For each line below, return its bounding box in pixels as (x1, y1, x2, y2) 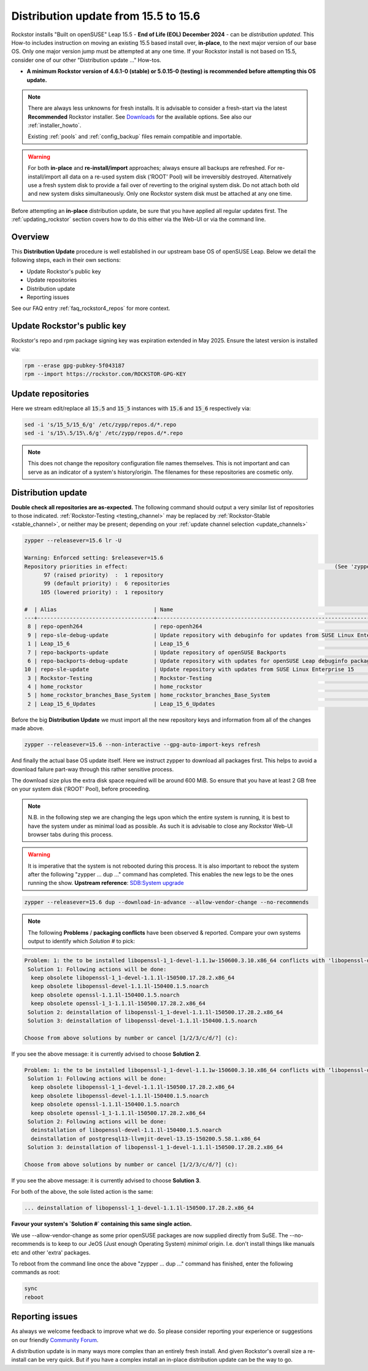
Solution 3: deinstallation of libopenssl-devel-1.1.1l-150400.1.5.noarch (28, 1017, 258, 1024)
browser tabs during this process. (28, 830, 113, 838)
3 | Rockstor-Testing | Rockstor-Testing (28, 674, 212, 681)
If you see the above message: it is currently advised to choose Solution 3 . (11, 1176, 201, 1184)
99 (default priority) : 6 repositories (44, 580, 170, 587)
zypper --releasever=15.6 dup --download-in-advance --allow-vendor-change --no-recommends (24, 899, 309, 906)
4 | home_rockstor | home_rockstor (28, 683, 202, 690)
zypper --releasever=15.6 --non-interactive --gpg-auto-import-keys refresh (24, 741, 261, 748)
